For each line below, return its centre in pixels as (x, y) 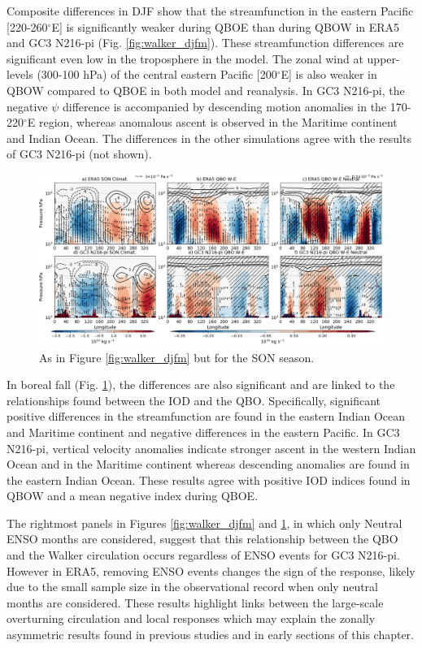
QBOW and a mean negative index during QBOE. (133, 496)
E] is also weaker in (329, 74)
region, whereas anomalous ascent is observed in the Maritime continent (218, 122)
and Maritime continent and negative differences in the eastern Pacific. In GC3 (203, 432)
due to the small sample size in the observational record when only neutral (193, 587)
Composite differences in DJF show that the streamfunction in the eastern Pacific (210, 11)
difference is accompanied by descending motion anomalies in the (225, 106)
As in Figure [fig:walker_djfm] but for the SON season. (177, 357)
